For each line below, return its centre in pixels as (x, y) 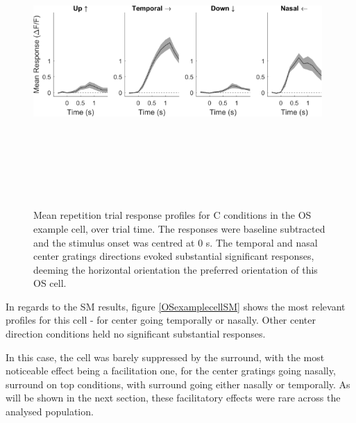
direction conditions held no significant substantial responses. (136, 334)
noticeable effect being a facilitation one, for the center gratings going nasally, (171, 371)
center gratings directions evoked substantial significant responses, (174, 256)
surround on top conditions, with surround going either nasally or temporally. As (178, 384)
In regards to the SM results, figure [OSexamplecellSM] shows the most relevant (176, 306)
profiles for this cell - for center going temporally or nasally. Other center (161, 320)
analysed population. (50, 412)
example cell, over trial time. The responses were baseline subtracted (179, 228)
